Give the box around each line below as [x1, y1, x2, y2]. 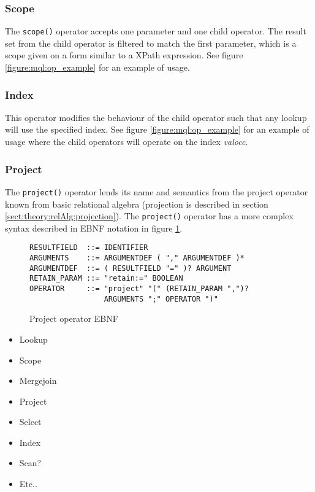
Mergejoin [19, 374, 57, 387]
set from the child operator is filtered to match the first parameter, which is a [5, 36, 297, 49]
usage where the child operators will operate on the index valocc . [5, 135, 248, 148]
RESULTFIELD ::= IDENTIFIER [29, 243, 148, 252]
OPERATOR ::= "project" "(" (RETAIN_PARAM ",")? [29, 284, 249, 293]
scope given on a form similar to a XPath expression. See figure [5, 49, 243, 61]
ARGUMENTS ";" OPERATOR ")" [104, 294, 218, 303]
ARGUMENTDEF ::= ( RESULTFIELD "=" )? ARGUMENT [29, 264, 232, 273]
